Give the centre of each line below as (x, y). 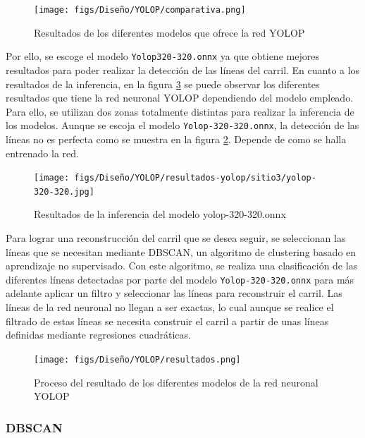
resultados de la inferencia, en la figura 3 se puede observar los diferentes (163, 84)
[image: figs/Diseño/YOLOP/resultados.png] (137, 359)
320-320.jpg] (64, 191)
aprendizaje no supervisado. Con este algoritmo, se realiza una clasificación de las (182, 266)
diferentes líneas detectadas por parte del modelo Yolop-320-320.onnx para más (180, 279)
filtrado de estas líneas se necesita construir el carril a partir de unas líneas (167, 321)
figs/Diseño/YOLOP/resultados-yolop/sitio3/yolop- (195, 178)
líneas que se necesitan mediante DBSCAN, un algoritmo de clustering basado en (181, 251)
